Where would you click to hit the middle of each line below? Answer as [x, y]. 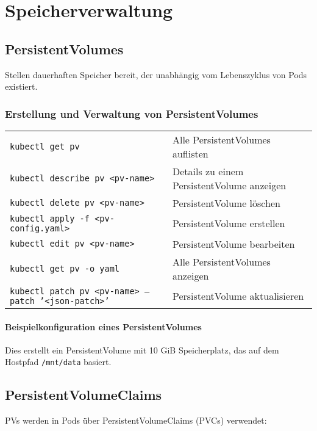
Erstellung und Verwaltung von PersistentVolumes [132, 113]
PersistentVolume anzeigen [229, 185]
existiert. [21, 86]
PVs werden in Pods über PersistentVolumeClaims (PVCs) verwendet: [136, 420]
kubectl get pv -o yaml [65, 268]
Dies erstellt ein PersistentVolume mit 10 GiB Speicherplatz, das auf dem [142, 350]
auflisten [190, 153]
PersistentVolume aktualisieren [238, 296]
